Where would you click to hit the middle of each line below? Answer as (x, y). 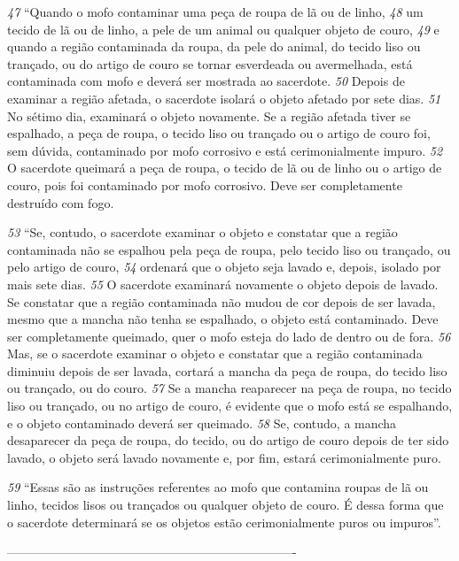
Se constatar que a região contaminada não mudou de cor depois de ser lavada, (222, 301)
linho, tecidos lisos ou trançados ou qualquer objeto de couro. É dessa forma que (226, 505)
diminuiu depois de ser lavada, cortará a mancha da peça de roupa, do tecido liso (227, 370)
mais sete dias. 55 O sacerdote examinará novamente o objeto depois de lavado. (223, 284)
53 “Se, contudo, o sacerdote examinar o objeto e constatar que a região (202, 232)
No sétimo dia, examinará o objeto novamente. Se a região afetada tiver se (209, 115)
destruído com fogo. (61, 202)
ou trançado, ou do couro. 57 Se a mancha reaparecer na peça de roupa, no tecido (229, 388)
